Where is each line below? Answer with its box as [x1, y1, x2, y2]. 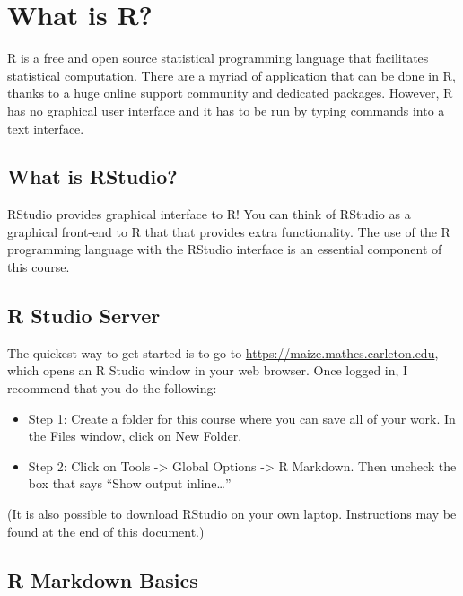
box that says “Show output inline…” [28, 474, 231, 493]
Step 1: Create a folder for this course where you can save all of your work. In [28, 408, 456, 427]
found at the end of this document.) [7, 521, 205, 540]
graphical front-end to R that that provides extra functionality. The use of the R [7, 222, 450, 241]
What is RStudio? [7, 162, 178, 190]
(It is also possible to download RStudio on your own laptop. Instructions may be [7, 504, 457, 523]
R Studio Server [7, 302, 161, 329]
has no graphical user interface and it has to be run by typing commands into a [7, 101, 445, 119]
